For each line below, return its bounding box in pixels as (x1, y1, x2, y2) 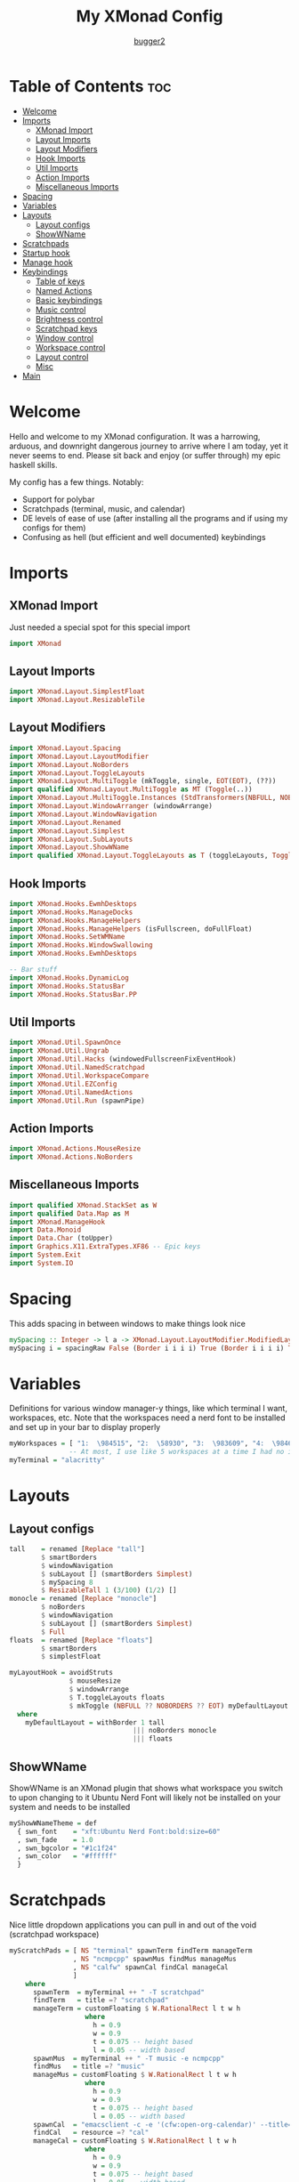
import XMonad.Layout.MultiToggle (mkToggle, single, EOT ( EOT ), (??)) (9, 777, 277, 786)
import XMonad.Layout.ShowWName (9, 843, 129, 852)
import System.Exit (9, 1250, 82, 1259)
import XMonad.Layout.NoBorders (9, 760, 129, 769)
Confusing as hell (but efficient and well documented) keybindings (21, 531, 266, 542)
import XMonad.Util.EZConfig (9, 1079, 117, 1088)
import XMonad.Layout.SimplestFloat (9, 687, 145, 696)
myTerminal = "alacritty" (9, 1456, 105, 1465)
